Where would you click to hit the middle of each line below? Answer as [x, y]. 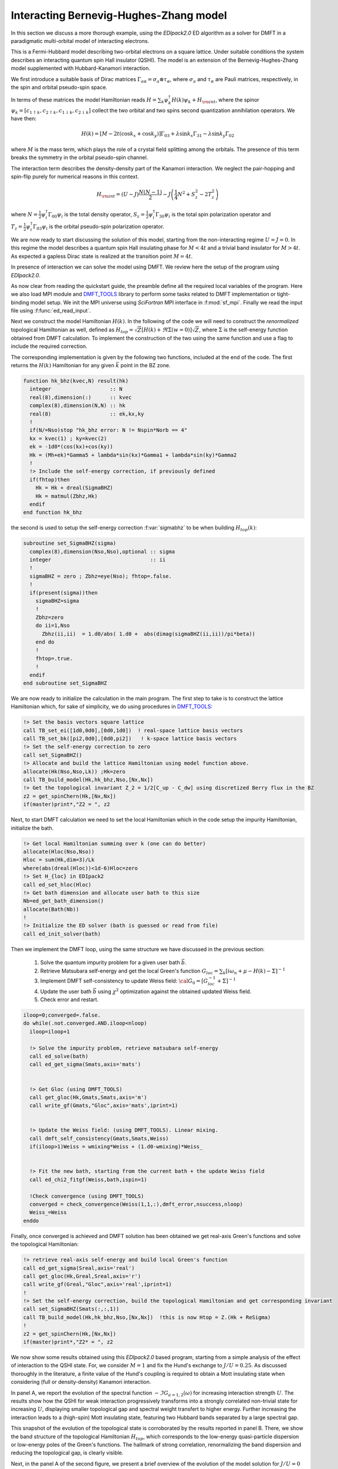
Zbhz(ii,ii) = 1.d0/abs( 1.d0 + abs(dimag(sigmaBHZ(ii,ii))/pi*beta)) [148, 634]
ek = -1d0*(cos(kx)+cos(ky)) [72, 447]
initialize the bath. [32, 828]
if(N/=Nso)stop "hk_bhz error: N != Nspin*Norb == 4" [109, 430]
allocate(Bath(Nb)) [51, 909]
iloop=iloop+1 [50, 1032]
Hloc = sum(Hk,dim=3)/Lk [59, 860]
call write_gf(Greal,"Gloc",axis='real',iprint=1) [98, 1284]
